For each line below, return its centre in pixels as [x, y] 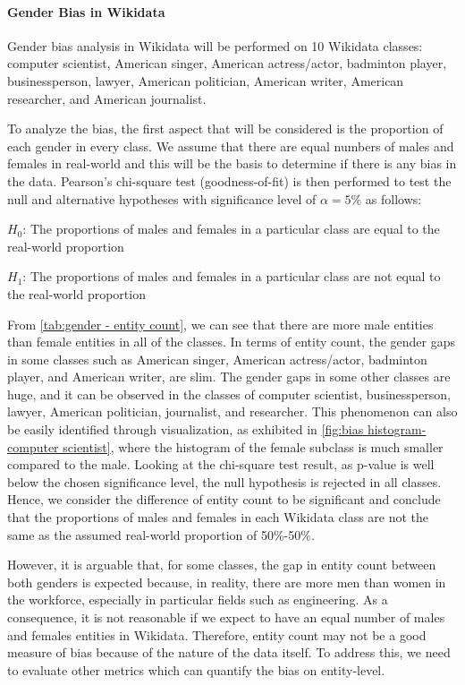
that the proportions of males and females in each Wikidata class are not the [218, 517]
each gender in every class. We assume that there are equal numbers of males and [231, 146]
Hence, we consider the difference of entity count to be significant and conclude [224, 499]
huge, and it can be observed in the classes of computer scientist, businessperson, [229, 394]
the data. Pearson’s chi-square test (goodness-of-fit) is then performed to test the [229, 180]
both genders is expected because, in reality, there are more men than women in [227, 582]
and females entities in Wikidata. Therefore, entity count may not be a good [217, 634]
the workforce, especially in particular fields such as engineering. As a [198, 599]
